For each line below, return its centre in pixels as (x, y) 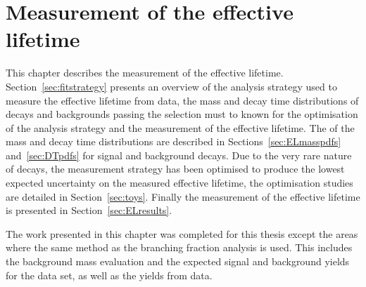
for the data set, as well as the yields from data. (109, 275)
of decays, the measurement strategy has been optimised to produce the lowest (175, 169)
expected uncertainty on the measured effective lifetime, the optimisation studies (179, 183)
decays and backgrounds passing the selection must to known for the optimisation (182, 114)
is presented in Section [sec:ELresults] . (89, 210)
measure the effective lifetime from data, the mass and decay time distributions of (182, 100)
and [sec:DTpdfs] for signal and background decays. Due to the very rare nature (179, 155)
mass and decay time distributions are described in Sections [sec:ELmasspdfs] (173, 141)
